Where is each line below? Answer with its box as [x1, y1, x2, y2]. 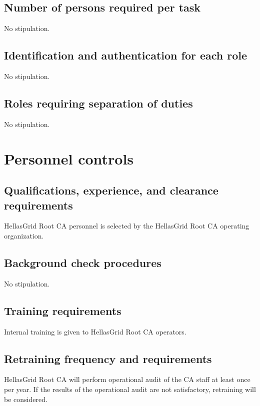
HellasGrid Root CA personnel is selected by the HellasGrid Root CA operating [4, 220, 249, 231]
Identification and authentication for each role [4, 47, 247, 63]
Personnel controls [4, 148, 134, 168]
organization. [4, 230, 44, 240]
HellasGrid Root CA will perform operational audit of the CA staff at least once [4, 374, 250, 384]
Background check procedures [4, 254, 161, 270]
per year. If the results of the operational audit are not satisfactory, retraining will [4, 383, 256, 394]
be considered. [4, 393, 47, 404]
